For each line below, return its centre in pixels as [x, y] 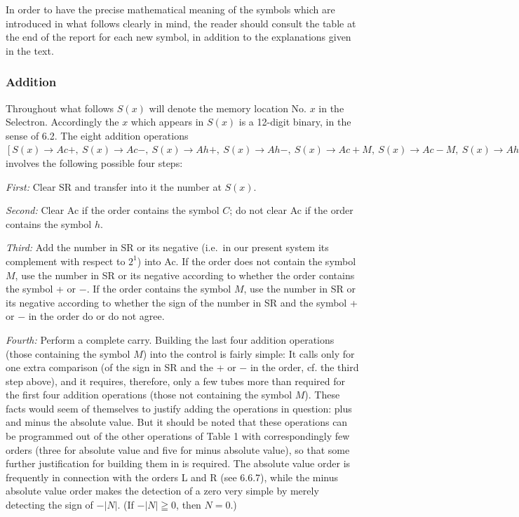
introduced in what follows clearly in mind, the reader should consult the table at [181, 23]
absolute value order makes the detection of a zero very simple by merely [162, 491]
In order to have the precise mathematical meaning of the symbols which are [170, 9]
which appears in [167, 122]
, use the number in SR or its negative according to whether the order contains [185, 275]
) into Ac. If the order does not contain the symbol [247, 261]
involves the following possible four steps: [94, 162]
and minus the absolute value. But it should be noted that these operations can [177, 422]
